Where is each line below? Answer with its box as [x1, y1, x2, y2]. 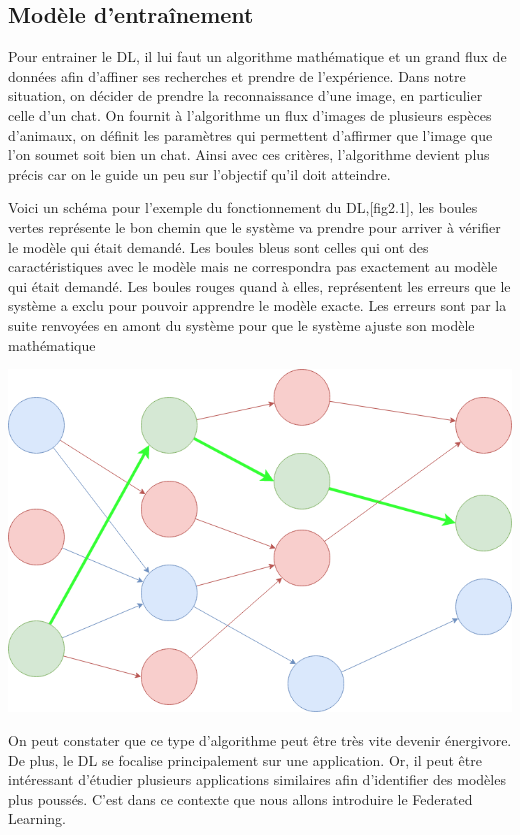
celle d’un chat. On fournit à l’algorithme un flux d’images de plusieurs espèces [8, 104, 492, 125]
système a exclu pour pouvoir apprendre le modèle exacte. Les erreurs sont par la [8, 295, 507, 316]
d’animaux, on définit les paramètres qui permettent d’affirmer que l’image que [8, 124, 493, 145]
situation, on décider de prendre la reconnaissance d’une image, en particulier [8, 85, 483, 106]
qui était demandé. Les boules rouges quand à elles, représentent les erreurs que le [8, 275, 511, 296]
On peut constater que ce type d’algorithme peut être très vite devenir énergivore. [8, 729, 512, 750]
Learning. [8, 808, 66, 829]
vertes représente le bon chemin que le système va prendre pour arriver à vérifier [8, 216, 501, 237]
